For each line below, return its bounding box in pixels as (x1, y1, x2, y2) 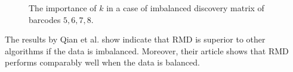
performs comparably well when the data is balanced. (5, 56, 200, 68)
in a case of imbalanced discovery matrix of (106, 2, 264, 14)
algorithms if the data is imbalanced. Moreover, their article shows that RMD (5, 44, 289, 57)
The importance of (29, 2, 97, 14)
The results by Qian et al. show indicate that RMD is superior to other (5, 33, 266, 45)
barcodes (29, 13, 61, 25)
